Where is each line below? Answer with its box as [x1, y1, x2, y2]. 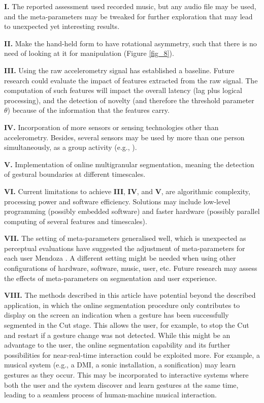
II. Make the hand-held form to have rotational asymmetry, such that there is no [4, 38, 257, 48]
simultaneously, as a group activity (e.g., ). [4, 142, 137, 152]
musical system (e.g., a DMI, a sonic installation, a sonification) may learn [4, 359, 236, 370]
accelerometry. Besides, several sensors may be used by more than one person [4, 132, 245, 142]
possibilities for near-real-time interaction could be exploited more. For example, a [4, 349, 260, 360]
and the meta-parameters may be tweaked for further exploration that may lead [4, 11, 253, 21]
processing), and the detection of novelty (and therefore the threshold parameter [4, 95, 254, 105]
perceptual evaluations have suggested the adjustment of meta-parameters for [4, 242, 245, 253]
